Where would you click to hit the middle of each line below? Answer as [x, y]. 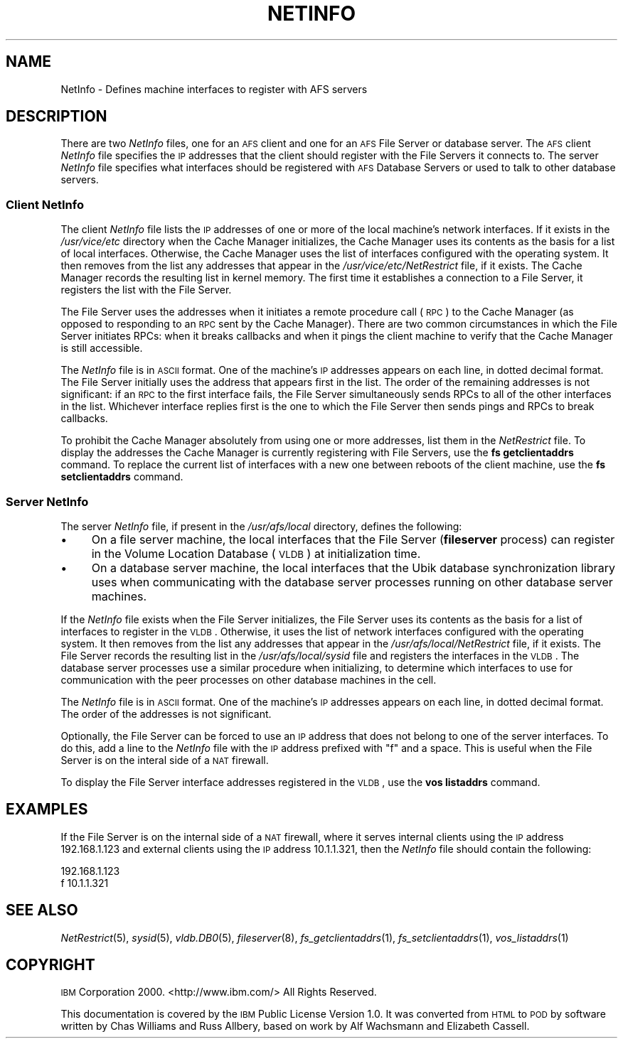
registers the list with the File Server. [146, 290]
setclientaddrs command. [122, 477]
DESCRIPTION [57, 117]
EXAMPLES [47, 809]
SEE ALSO [42, 910]
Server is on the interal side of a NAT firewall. [165, 760]
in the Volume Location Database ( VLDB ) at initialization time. [256, 553]
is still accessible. [102, 348]
